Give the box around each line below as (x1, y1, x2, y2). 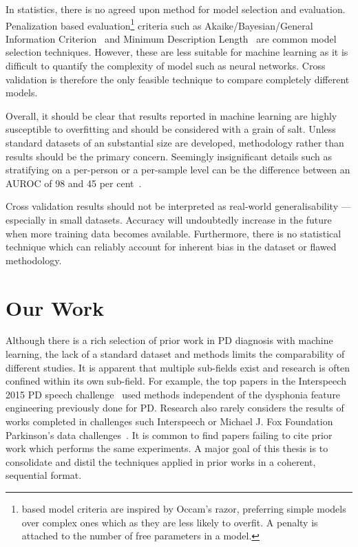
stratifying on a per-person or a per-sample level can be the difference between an (6, 162, 350, 177)
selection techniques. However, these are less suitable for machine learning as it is (6, 45, 348, 59)
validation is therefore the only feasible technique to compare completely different (6, 72, 350, 86)
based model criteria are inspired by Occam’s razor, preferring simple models (21, 502, 346, 515)
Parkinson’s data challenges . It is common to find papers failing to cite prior (6, 427, 333, 442)
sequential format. (6, 468, 82, 482)
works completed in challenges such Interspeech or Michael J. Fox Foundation (6, 414, 333, 429)
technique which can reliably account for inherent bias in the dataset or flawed (6, 239, 337, 254)
